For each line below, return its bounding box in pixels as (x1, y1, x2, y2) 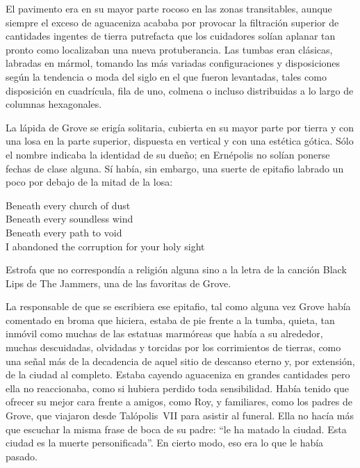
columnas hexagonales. (6, 97, 102, 111)
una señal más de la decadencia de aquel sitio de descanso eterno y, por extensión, (6, 353, 355, 368)
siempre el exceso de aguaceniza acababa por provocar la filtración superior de (6, 15, 339, 29)
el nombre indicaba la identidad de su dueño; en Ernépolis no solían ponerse (6, 147, 330, 161)
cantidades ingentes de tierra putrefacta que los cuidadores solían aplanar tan (6, 29, 336, 43)
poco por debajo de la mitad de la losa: (6, 175, 173, 189)
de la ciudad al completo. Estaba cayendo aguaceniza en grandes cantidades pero (6, 367, 350, 382)
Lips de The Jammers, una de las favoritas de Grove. (6, 275, 231, 290)
